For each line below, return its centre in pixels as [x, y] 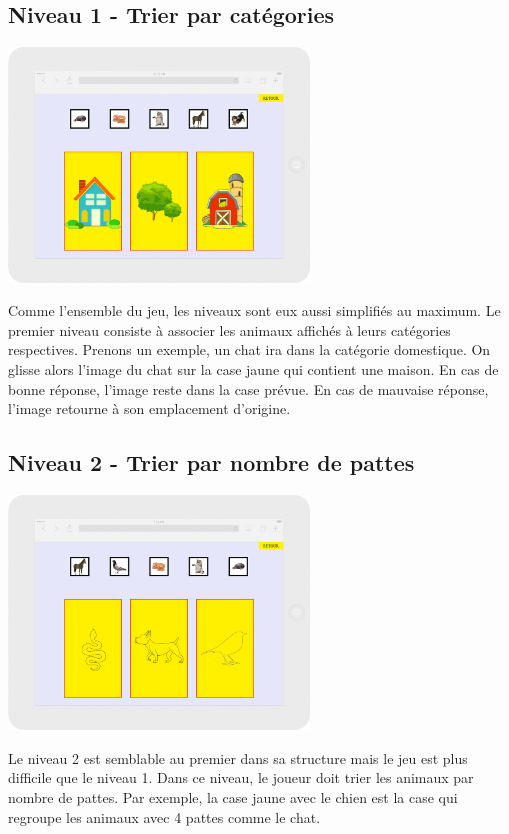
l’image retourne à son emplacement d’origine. [149, 408]
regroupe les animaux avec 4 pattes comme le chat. [164, 816]
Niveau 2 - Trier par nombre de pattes [211, 462]
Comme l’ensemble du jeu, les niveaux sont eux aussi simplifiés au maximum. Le [254, 310]
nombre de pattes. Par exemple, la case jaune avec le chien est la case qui [233, 797]
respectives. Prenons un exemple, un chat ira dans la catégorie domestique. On [249, 349]
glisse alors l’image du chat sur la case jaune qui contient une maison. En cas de [253, 368]
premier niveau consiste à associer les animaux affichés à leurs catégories [229, 329]
